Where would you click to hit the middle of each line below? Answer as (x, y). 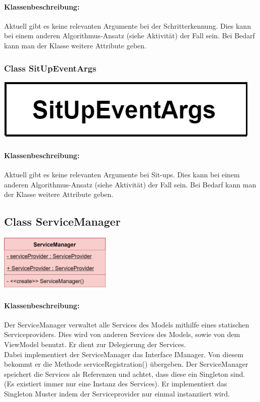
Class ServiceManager (62, 221)
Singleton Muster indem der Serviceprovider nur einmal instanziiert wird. (117, 394)
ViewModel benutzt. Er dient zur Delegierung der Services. (95, 344)
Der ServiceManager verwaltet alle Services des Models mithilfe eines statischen (127, 324)
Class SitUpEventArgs (50, 68)
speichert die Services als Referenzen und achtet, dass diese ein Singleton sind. (125, 374)
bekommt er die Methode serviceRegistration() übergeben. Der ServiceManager (126, 364)
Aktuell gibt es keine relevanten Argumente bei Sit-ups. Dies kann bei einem (122, 175)
